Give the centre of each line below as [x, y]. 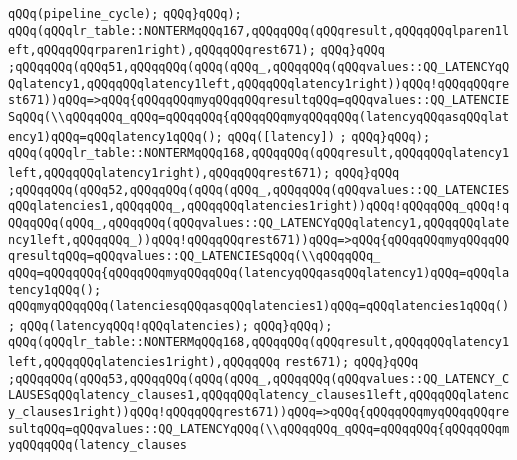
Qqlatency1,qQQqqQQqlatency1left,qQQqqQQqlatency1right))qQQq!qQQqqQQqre [259, 83]
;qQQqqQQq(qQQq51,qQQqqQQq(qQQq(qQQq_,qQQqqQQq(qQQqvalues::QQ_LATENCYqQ [259, 66]
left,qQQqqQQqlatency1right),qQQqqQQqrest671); [169, 172]
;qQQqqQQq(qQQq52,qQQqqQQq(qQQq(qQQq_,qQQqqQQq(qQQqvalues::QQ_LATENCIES [259, 189]
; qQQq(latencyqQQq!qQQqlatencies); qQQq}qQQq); [170, 325]
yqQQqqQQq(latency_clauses [97, 445]
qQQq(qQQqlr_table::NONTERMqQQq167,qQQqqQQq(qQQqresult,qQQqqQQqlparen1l [259, 30]
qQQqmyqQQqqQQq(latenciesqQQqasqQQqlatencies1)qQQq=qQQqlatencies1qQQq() [259, 306]
